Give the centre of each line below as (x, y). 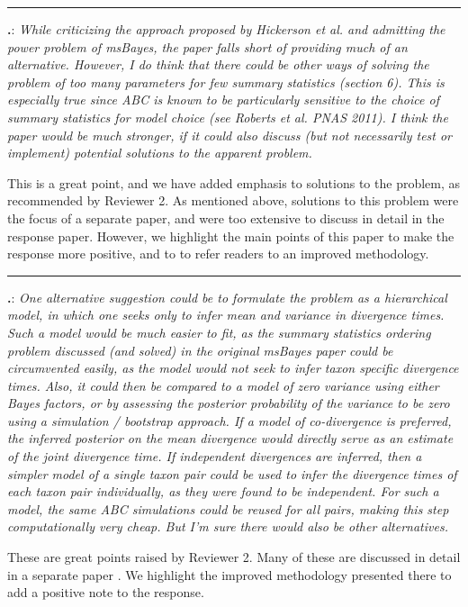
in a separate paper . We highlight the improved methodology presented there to (229, 574)
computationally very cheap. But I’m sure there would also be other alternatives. (228, 526)
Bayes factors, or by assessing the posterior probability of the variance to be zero (229, 403)
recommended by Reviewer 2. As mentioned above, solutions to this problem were (233, 200)
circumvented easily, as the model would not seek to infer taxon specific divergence (233, 368)
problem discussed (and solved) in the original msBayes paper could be (200, 350)
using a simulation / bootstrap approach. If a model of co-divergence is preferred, (229, 420)
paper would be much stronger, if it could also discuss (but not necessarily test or (230, 135)
